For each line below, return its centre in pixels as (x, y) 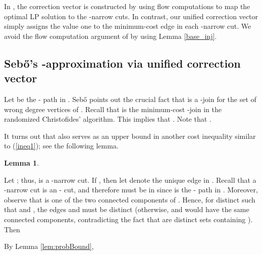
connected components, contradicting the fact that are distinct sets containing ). (128, 219)
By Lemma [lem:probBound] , (49, 246)
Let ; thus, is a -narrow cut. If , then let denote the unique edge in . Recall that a (130, 180)
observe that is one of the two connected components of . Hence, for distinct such (130, 199)
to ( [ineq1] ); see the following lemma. (61, 146)
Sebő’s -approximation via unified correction (122, 63)
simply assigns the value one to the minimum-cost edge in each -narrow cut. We (128, 26)
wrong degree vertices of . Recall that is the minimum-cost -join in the (113, 109)
